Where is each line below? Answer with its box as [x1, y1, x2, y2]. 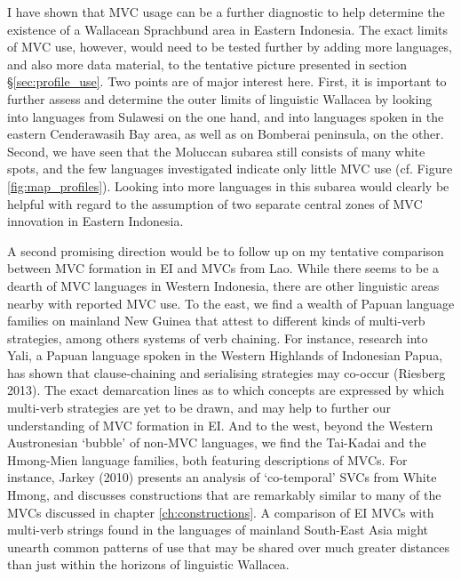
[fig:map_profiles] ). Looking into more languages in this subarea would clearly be [7, 176, 449, 195]
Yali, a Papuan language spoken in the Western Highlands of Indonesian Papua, [7, 346, 443, 365]
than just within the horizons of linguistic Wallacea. [7, 555, 290, 574]
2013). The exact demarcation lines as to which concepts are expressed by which [7, 381, 444, 399]
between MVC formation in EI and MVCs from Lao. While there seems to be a [7, 259, 440, 277]
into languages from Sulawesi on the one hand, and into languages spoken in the [7, 107, 444, 125]
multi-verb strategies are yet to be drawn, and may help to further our [7, 398, 392, 417]
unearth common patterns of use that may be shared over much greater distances [7, 537, 449, 556]
